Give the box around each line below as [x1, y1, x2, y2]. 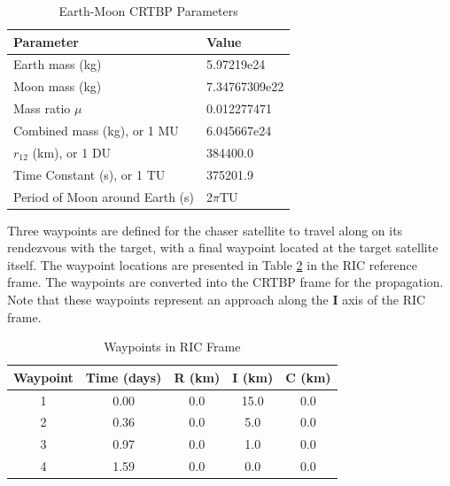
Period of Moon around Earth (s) [13, 187, 195, 205]
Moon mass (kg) [13, 77, 102, 96]
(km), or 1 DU [32, 143, 112, 161]
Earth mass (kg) [13, 55, 102, 73]
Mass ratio [13, 99, 71, 118]
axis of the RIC [342, 289, 426, 308]
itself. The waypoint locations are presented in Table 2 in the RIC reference [7, 255, 417, 274]
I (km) [232, 367, 274, 386]
